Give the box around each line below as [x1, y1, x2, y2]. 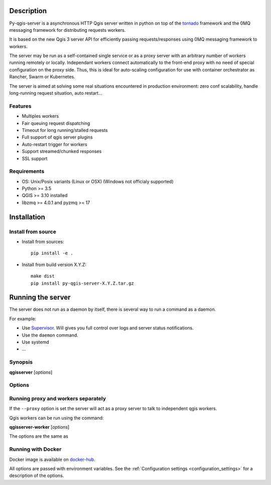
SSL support [22, 155, 48, 161]
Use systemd [22, 339, 49, 345]
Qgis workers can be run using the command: [9, 414, 104, 421]
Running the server [9, 293, 71, 302]
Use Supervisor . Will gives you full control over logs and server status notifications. [22, 325, 194, 331]
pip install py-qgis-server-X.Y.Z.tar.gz [31, 280, 134, 286]
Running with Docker [9, 446, 62, 453]
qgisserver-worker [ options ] [9, 424, 70, 430]
